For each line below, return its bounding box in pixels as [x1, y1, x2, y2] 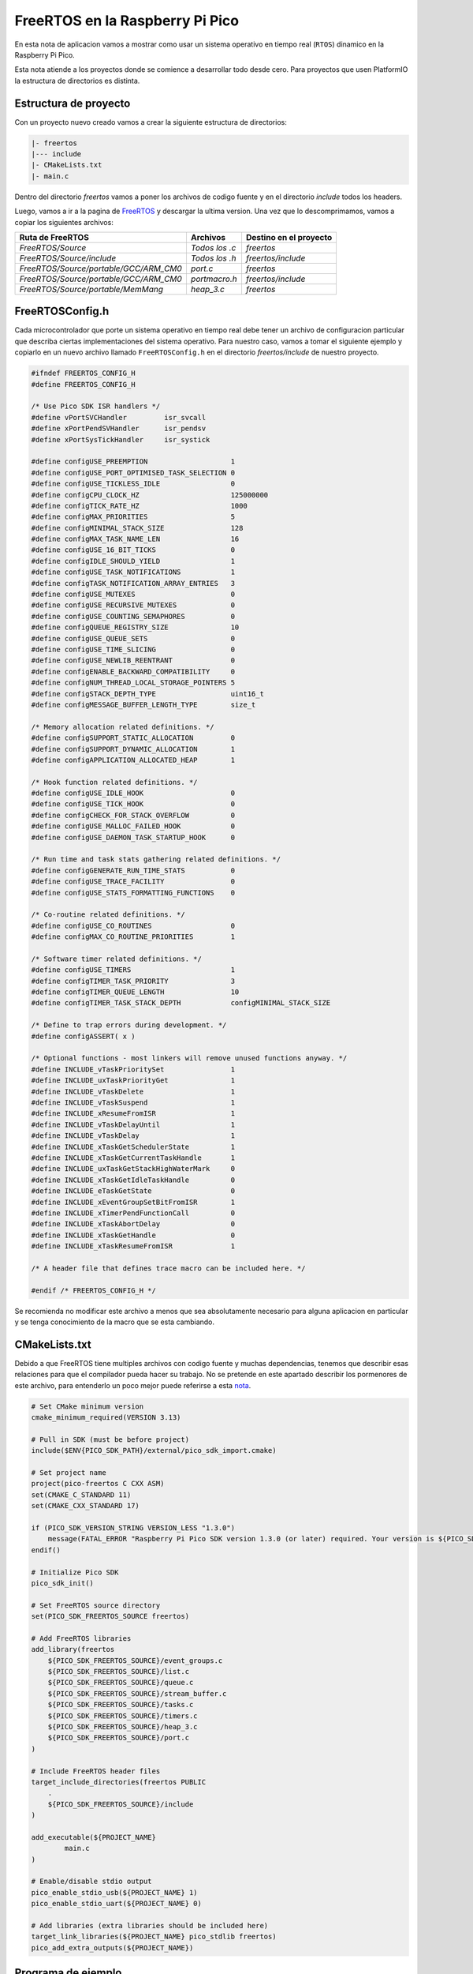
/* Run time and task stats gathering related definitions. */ [31, 855, 281, 864]
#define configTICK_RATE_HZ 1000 [31, 501, 248, 510]
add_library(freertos [31, 1645, 115, 1654]
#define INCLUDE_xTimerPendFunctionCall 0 [31, 1208, 236, 1218]
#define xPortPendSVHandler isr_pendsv [31, 424, 207, 433]
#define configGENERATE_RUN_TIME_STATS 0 [31, 865, 236, 875]
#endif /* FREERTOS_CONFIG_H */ [31, 1285, 157, 1295]
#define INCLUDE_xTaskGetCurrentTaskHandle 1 [31, 1153, 236, 1162]
